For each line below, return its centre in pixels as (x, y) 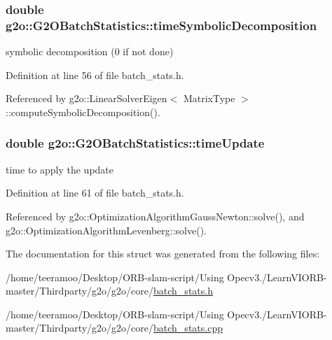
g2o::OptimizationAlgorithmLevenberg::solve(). (106, 230)
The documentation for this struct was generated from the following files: (163, 254)
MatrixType (209, 98)
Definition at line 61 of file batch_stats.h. (95, 193)
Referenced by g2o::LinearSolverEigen (87, 98)
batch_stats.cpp (188, 328)
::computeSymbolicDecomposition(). (83, 112)
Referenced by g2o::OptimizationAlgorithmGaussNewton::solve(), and (155, 216)
